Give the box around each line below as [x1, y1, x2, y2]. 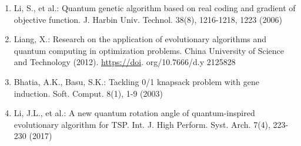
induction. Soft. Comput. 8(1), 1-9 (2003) [14, 87, 163, 99]
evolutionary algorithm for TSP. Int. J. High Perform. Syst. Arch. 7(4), [14, 118, 270, 130]
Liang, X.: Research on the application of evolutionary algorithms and [14, 33, 267, 45]
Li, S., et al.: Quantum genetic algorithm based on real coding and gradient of [14, 2, 296, 13]
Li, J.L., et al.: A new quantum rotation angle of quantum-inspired [14, 107, 255, 119]
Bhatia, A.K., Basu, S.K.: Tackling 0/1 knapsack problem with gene [14, 75, 259, 87]
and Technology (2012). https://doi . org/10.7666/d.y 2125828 [14, 56, 236, 68]
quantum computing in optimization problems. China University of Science [14, 44, 284, 56]
